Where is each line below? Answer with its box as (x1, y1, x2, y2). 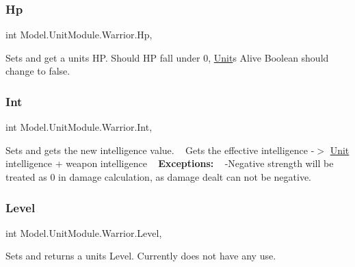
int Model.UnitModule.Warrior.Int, (5, 120, 153, 134)
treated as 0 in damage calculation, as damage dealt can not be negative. (5, 170, 311, 183)
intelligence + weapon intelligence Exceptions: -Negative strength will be (5, 156, 334, 170)
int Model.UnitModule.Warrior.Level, (5, 225, 162, 240)
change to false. (5, 64, 70, 78)
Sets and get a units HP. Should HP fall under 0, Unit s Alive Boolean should (5, 50, 329, 64)
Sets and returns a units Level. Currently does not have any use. (5, 249, 276, 263)
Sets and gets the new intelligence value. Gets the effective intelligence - (5, 142, 315, 157)
